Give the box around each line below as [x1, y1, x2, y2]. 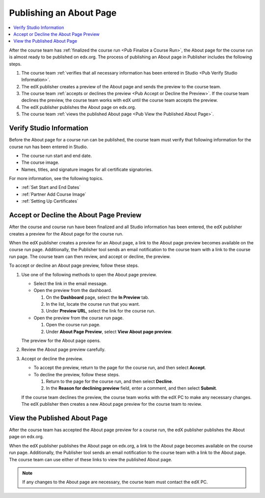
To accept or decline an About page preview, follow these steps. [9, 262, 139, 268]
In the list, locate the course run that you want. [46, 301, 140, 307]
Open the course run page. [46, 322, 101, 328]
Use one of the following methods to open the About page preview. [21, 271, 157, 277]
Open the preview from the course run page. [33, 315, 124, 321]
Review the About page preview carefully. [21, 346, 106, 353]
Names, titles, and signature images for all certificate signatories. [21, 166, 153, 172]
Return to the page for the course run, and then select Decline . [46, 378, 173, 384]
